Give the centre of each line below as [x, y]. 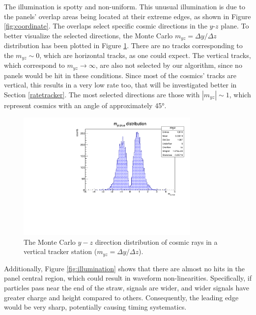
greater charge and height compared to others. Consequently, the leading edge [121, 297]
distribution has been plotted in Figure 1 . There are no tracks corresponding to [123, 45]
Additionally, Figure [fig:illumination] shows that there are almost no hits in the [124, 268]
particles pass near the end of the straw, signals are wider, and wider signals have [127, 288]
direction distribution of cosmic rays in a [156, 242]
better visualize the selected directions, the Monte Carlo [88, 35]
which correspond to [34, 65]
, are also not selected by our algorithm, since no [169, 65]
